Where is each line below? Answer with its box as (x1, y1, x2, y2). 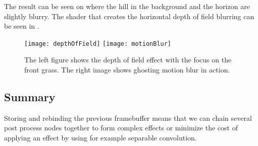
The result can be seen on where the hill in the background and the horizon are (4, 1, 250, 11)
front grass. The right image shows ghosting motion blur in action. (24, 64, 230, 75)
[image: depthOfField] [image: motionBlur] (24, 40, 172, 47)
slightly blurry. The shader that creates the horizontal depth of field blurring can (4, 11, 254, 21)
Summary (4, 89, 56, 105)
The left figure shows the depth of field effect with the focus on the (24, 54, 232, 65)
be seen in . (4, 21, 39, 31)
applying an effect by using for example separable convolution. (4, 132, 197, 143)
